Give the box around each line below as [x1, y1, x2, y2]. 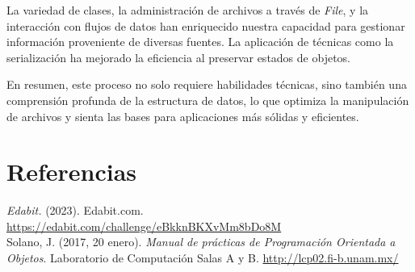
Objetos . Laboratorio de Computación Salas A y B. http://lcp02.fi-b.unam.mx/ [6, 249, 399, 266]
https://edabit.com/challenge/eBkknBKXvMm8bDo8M [6, 217, 282, 234]
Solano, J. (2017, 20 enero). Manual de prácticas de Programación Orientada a [6, 233, 396, 250]
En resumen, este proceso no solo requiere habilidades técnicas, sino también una [6, 76, 407, 93]
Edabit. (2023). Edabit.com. [6, 202, 144, 219]
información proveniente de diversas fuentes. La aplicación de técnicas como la [6, 33, 394, 50]
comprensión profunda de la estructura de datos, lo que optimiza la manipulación [6, 91, 409, 108]
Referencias [6, 155, 137, 188]
